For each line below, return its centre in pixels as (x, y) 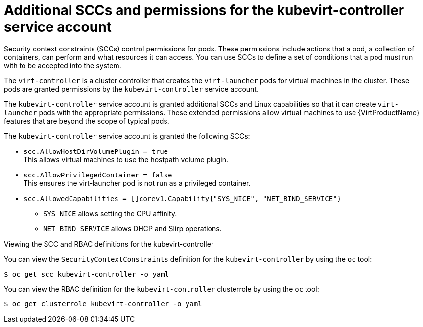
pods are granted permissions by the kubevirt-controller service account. (131, 89)
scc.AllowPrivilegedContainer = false (98, 175)
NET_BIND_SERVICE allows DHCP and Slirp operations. (132, 228)
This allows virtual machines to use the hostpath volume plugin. (126, 159)
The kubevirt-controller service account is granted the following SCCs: (127, 136)
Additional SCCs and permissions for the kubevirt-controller (204, 10)
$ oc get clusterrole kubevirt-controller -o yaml (103, 304)
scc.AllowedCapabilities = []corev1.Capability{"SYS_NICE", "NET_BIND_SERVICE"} (183, 198)
